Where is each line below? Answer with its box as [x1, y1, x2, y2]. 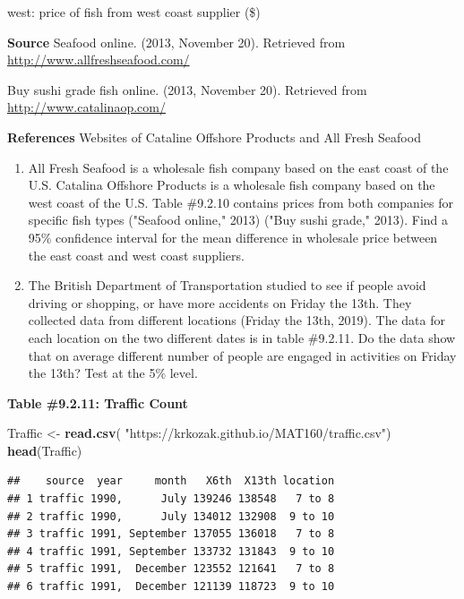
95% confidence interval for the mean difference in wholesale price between [28, 227, 438, 246]
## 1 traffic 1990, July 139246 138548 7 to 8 [7, 492, 335, 506]
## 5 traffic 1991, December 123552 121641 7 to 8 [7, 562, 335, 576]
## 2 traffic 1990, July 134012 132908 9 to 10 [7, 509, 335, 523]
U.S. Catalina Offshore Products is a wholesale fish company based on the [28, 175, 435, 194]
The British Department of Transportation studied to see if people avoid [28, 276, 426, 295]
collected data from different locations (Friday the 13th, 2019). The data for [28, 311, 445, 329]
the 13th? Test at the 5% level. [28, 364, 198, 382]
